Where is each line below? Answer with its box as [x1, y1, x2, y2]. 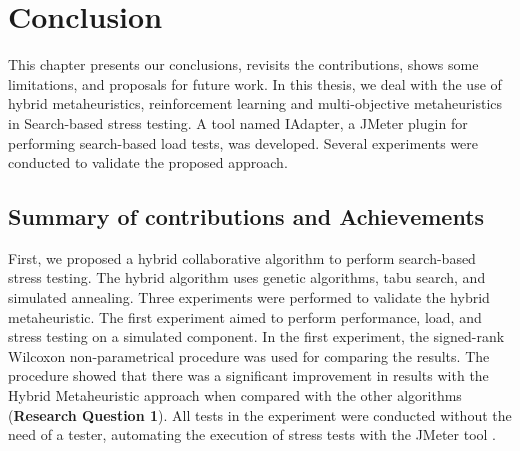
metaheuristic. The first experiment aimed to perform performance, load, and [8, 306, 482, 327]
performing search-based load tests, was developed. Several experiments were [8, 132, 479, 153]
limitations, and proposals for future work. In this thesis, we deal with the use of [8, 73, 502, 94]
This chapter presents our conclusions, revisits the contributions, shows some [8, 54, 479, 75]
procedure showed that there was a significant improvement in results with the [8, 365, 489, 386]
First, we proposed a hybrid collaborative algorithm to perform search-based [8, 247, 476, 268]
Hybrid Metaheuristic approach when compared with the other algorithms [8, 385, 462, 406]
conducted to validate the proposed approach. [8, 152, 288, 173]
